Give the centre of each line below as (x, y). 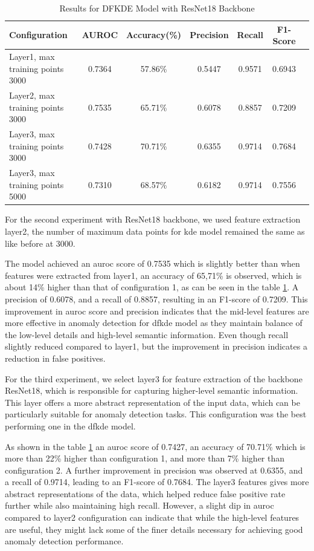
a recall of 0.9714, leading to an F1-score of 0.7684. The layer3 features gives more (157, 482)
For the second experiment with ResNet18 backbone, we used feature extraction (153, 219)
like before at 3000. (40, 243)
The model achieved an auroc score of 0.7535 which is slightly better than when (152, 263)
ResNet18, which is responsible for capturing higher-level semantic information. (152, 390)
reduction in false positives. (55, 358)
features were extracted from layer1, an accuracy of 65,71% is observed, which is (153, 275)
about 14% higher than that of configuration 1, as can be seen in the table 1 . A (152, 287)
